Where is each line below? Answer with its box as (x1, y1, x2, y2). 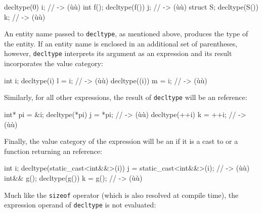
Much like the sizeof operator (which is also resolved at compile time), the (4, 189, 239, 200)
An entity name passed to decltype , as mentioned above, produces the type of (4, 28, 248, 39)
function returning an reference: (4, 145, 102, 156)
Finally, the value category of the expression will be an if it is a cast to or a (4, 136, 238, 146)
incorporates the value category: (4, 58, 103, 69)
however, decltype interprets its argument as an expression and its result (4, 48, 232, 59)
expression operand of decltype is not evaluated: (4, 199, 156, 210)
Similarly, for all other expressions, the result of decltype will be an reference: (4, 92, 247, 102)
